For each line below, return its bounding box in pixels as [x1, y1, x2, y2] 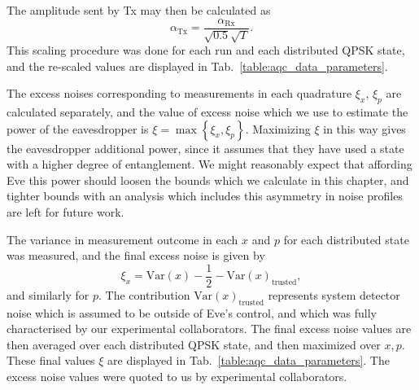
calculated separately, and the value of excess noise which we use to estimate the [7, 103, 408, 121]
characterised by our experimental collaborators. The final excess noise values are [7, 320, 412, 337]
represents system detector [268, 286, 400, 303]
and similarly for [7, 286, 89, 303]
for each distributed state [283, 230, 409, 248]
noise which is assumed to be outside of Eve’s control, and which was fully [7, 304, 377, 321]
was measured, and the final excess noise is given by [7, 247, 265, 264]
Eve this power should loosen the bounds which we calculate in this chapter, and [7, 171, 409, 188]
